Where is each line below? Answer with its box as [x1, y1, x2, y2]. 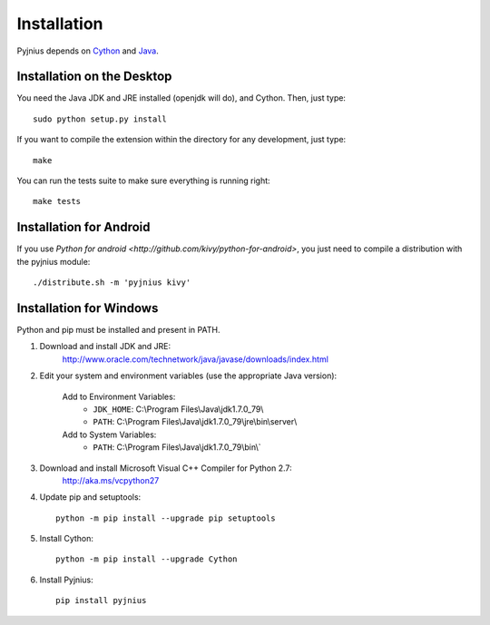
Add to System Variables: [62, 429, 157, 440]
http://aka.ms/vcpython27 [62, 474, 160, 485]
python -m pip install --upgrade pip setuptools [55, 513, 276, 523]
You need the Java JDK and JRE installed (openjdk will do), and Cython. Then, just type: [16, 93, 347, 103]
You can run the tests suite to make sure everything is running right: [16, 175, 271, 186]
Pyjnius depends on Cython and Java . [16, 45, 159, 56]
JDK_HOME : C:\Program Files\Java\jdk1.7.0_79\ [93, 404, 264, 415]
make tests [33, 196, 82, 207]
